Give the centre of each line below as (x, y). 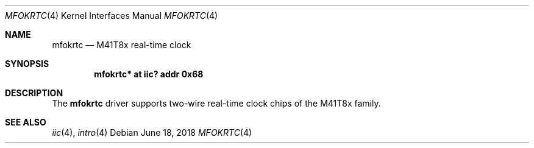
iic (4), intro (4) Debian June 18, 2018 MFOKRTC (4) (152, 132)
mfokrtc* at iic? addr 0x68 (149, 74)
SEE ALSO (26, 122)
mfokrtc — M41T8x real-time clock (122, 45)
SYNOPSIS (27, 64)
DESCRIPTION (34, 93)
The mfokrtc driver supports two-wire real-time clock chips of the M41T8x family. (216, 103)
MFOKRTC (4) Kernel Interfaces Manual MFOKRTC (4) (112, 16)
